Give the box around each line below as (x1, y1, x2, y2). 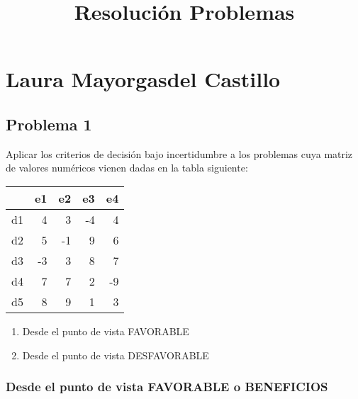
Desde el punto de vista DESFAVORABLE (22, 347, 209, 362)
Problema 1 (6, 113, 92, 135)
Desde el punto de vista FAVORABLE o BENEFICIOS (6, 378, 328, 395)
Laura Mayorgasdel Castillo (6, 64, 281, 94)
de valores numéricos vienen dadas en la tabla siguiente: (6, 160, 248, 175)
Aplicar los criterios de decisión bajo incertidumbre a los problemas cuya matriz (6, 146, 353, 161)
